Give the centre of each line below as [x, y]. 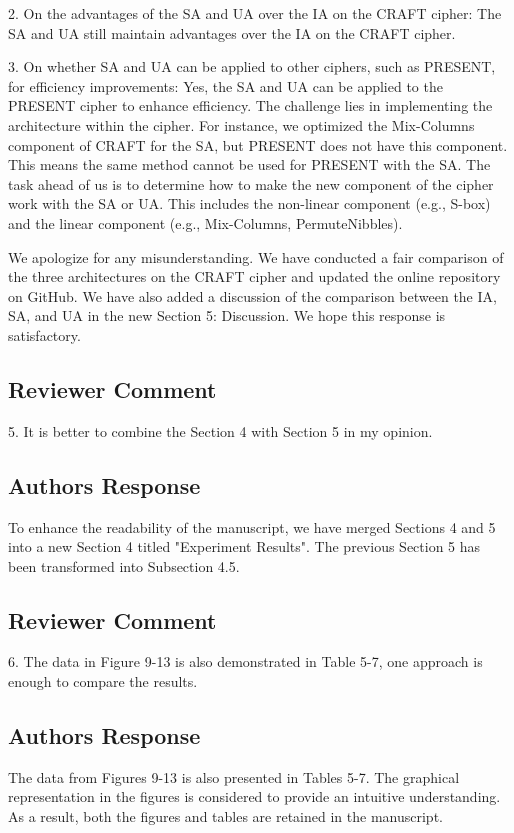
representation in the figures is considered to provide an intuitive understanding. [254, 796]
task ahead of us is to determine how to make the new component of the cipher [251, 183]
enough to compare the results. [103, 681]
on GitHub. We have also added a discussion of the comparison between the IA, [252, 295]
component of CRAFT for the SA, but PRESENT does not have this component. [258, 144]
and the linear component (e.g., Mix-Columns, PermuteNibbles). [205, 222]
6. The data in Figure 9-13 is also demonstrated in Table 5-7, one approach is [245, 661]
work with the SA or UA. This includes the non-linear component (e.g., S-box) [249, 203]
